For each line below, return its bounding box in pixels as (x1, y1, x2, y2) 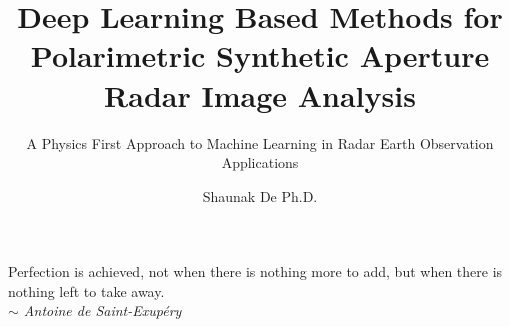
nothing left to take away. (8, 280, 165, 301)
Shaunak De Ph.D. (202, 185, 318, 206)
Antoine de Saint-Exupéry (23, 300, 182, 321)
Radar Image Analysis (104, 74, 416, 115)
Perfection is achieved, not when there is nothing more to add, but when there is (8, 261, 503, 282)
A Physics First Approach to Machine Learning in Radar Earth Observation (26, 132, 494, 153)
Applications (221, 152, 299, 173)
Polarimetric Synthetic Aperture (30, 35, 490, 76)
